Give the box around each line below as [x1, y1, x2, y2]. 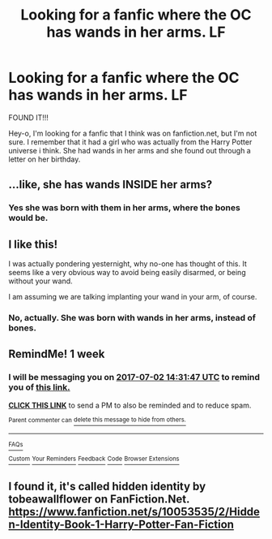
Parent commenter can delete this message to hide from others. [8, 416, 186, 424]
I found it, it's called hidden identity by [8, 480, 206, 494]
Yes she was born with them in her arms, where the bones [8, 202, 240, 213]
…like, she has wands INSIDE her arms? [8, 178, 213, 192]
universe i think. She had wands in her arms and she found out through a [8, 145, 251, 155]
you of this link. [8, 382, 70, 393]
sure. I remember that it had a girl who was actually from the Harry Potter [8, 136, 253, 147]
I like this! [8, 237, 58, 251]
